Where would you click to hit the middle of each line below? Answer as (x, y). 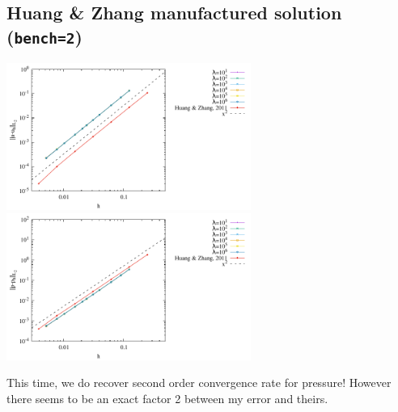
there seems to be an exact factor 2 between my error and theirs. (167, 398)
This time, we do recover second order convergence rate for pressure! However (199, 383)
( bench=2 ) (44, 36)
